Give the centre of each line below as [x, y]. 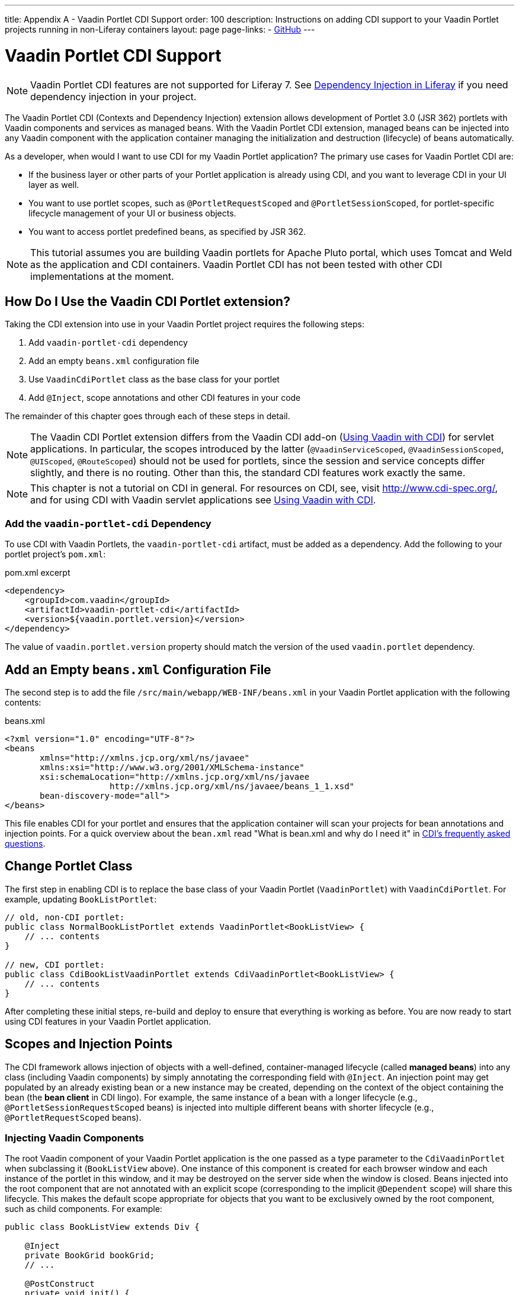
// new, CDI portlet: [55, 964]
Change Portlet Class [69, 866]
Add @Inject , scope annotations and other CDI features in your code [165, 398]
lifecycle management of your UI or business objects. [132, 213]
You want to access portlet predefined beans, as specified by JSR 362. [167, 231]
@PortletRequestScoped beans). [73, 1117]
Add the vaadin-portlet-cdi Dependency [108, 523]
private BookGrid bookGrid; [89, 1256]
